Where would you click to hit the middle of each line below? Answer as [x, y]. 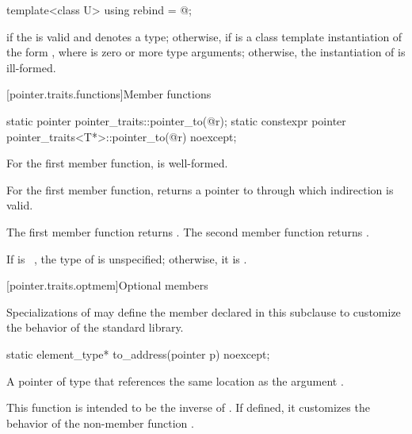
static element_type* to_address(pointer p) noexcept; [138, 353]
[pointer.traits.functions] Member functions [109, 94]
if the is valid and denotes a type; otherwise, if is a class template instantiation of [204, 36]
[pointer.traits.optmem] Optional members [107, 285]
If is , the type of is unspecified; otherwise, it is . [127, 258]
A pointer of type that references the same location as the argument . [175, 380]
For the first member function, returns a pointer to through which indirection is [200, 189]
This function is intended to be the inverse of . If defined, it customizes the [188, 407]
